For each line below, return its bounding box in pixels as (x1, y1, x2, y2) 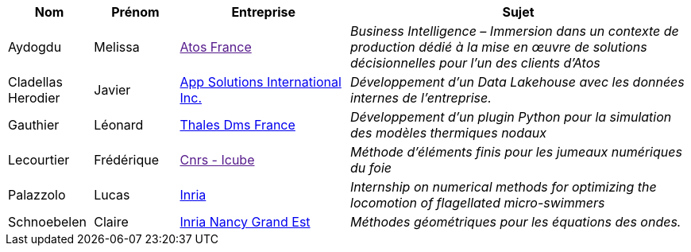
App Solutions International (180, 74, 342, 90)
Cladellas (8, 74, 63, 90)
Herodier (8, 90, 60, 106)
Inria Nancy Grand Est (180, 214, 311, 230)
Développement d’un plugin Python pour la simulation (350, 109, 672, 125)
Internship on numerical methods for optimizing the (350, 179, 657, 195)
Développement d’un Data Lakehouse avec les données (350, 74, 685, 90)
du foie (350, 160, 392, 176)
